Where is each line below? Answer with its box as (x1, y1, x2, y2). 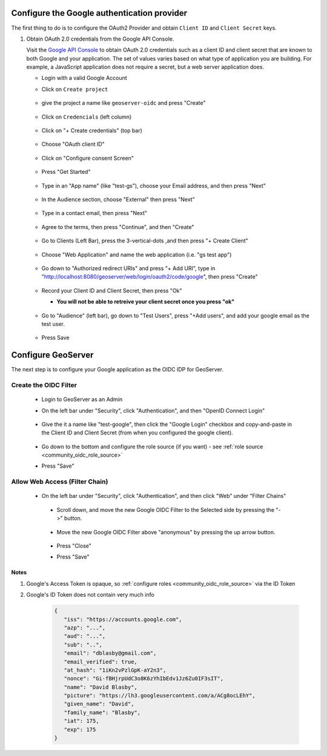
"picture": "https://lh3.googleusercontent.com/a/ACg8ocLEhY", (64, 692, 256, 699)
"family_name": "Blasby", (64, 709, 141, 716)
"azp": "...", (64, 624, 106, 631)
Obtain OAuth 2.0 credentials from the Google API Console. (26, 35, 174, 42)
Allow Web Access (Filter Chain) (11, 477, 108, 486)
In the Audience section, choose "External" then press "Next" (41, 196, 195, 203)
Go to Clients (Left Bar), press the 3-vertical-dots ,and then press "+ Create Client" (41, 237, 248, 245)
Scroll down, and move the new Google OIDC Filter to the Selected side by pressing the (56, 506, 275, 513)
